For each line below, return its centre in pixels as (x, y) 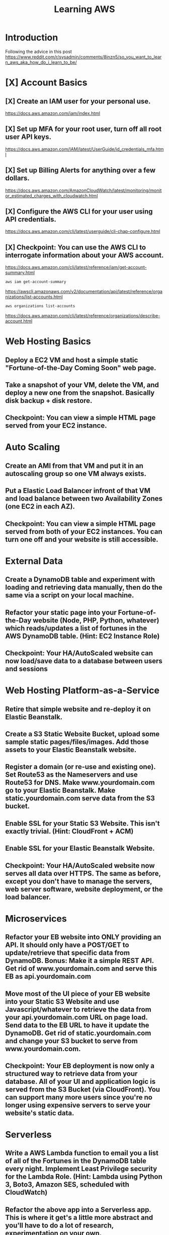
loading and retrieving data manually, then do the (84, 588)
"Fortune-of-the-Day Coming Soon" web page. (81, 368)
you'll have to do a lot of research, (60, 1225)
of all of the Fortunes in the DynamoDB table (76, 1161)
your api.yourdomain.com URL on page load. (76, 1017)
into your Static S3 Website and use (62, 1002)
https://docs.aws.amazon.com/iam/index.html (53, 113)
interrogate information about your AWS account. (84, 255)
